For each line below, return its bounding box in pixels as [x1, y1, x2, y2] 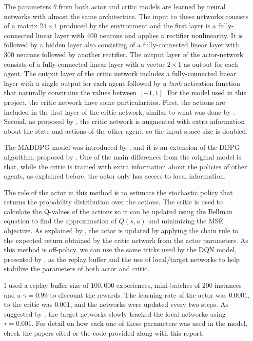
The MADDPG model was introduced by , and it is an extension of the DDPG [4, 142, 240, 152]
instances [214, 280, 242, 290]
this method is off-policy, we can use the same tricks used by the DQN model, [4, 244, 237, 255]
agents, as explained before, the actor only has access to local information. [4, 171, 226, 181]
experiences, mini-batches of [116, 280, 200, 290]
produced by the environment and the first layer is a [59, 20, 216, 31]
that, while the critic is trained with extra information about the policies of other [4, 161, 247, 171]
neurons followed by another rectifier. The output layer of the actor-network [16, 49, 244, 59]
